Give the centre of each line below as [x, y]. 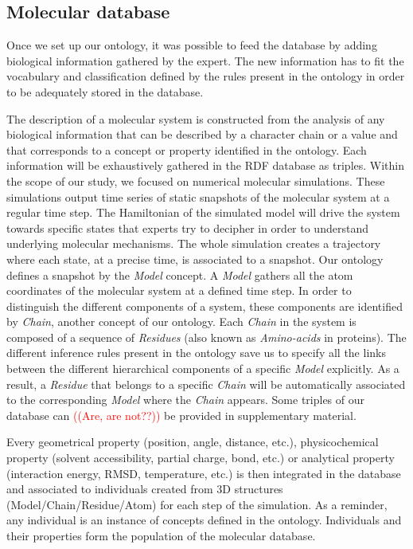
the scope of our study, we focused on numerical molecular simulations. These [196, 180]
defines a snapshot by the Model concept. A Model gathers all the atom [180, 274]
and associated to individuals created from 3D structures [145, 489]
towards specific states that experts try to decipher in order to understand [187, 227]
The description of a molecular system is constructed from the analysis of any [196, 118]
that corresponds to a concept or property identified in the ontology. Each [187, 149]
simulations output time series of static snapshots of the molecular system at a [198, 196]
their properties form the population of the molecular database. [161, 536]
